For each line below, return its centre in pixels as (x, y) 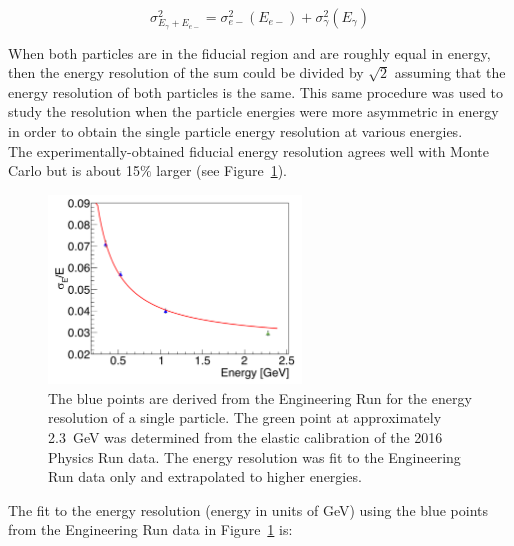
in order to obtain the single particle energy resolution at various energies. (235, 130)
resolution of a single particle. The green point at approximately (245, 417)
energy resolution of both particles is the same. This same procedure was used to (256, 91)
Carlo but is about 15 (74, 170)
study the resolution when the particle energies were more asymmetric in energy (253, 111)
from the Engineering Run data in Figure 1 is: (150, 529)
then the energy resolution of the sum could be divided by (186, 72)
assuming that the (450, 72)
